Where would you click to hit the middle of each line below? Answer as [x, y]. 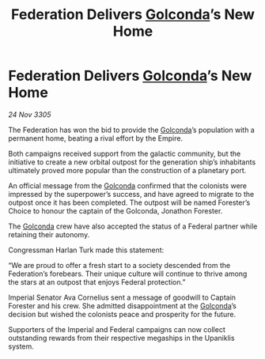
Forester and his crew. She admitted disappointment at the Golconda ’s [123, 305]
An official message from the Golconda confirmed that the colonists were [128, 185]
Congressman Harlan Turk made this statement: [86, 250]
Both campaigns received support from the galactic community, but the [125, 153]
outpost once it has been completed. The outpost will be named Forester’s [129, 202]
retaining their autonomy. [49, 234]
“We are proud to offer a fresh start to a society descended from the [119, 265]
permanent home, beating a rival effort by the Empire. [96, 138]
